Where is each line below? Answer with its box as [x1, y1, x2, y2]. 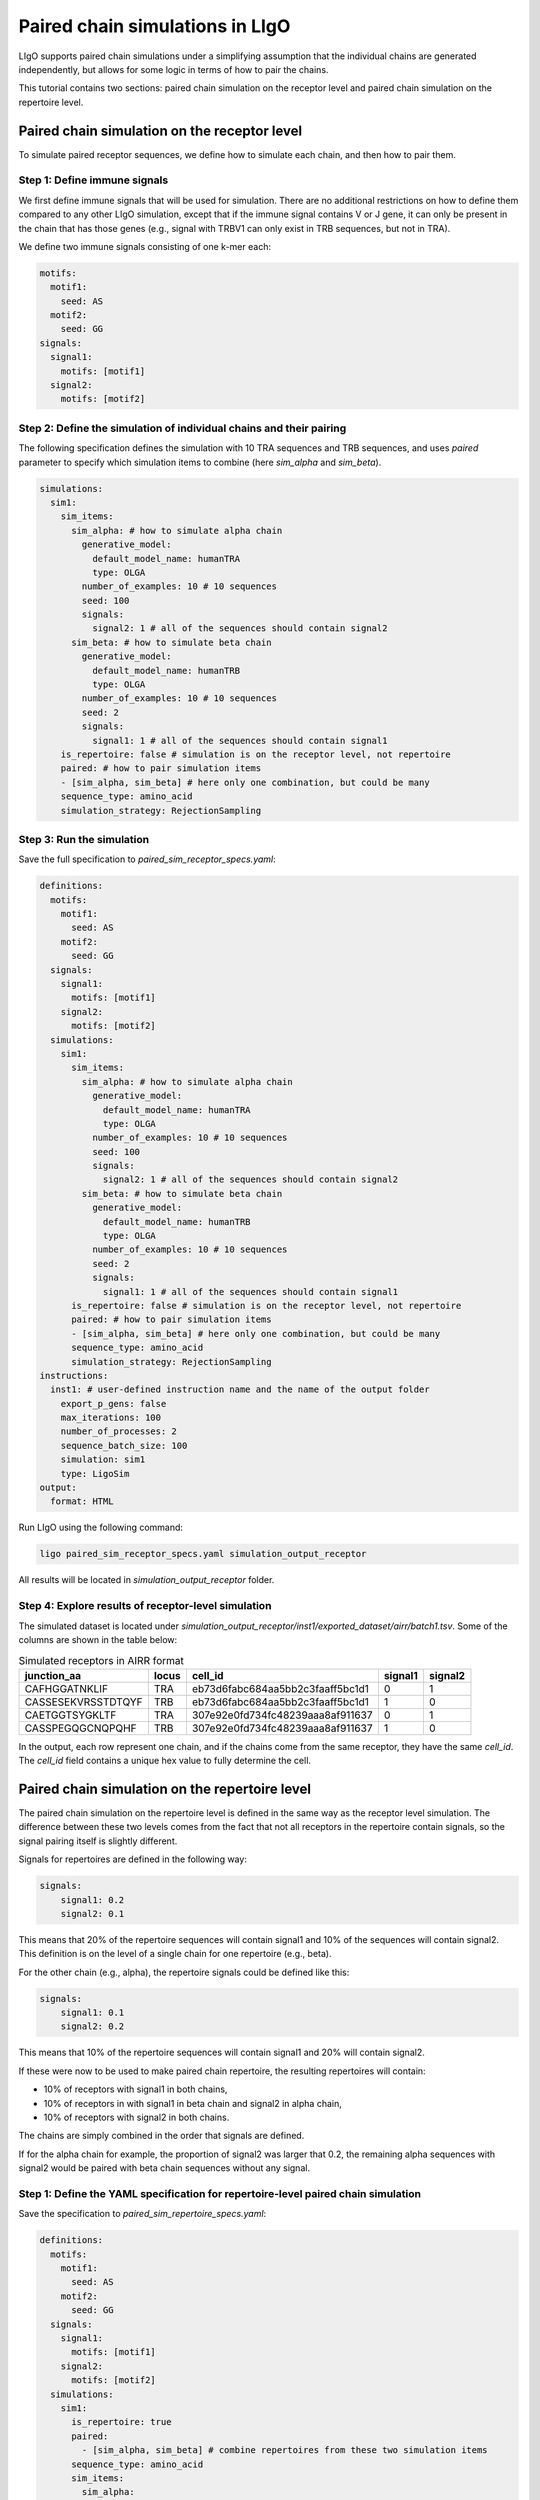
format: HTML [50, 1496, 114, 1507]
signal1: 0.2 [60, 1894, 125, 1905]
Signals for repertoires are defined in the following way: [18, 1853, 247, 1865]
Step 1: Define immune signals [18, 173, 169, 187]
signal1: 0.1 [60, 2007, 125, 2019]
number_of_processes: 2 [60, 1426, 177, 1437]
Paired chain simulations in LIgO [18, 15, 291, 37]
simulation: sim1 [60, 1454, 146, 1465]
